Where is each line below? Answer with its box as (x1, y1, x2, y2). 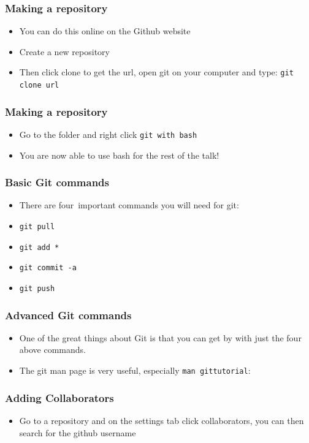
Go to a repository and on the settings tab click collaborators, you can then (19, 414, 304, 426)
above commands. (19, 343, 86, 356)
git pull (19, 222, 55, 231)
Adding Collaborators (5, 390, 114, 405)
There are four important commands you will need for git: (19, 199, 239, 211)
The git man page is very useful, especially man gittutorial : (19, 364, 251, 377)
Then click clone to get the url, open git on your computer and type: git (19, 66, 294, 78)
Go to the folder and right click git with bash (19, 127, 197, 140)
